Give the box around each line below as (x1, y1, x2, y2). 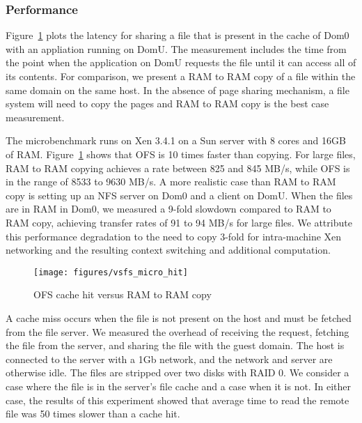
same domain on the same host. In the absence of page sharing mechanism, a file (6, 82, 349, 97)
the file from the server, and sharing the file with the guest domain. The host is (6, 338, 345, 353)
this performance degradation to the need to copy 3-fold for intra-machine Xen (6, 229, 342, 243)
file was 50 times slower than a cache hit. (6, 406, 180, 421)
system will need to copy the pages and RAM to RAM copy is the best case (6, 96, 329, 111)
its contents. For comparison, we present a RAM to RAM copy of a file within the (6, 69, 356, 83)
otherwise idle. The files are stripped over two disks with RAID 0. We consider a (6, 365, 349, 380)
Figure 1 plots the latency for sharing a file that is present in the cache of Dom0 (6, 28, 349, 43)
